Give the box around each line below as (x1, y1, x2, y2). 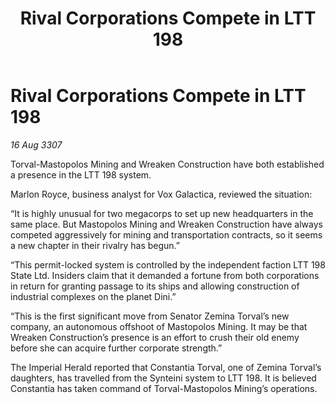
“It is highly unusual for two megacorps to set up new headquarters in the (10, 207, 314, 219)
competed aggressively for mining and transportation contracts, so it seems (10, 228, 323, 241)
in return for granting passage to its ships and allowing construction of (10, 280, 300, 292)
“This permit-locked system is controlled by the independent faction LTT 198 (10, 258, 326, 271)
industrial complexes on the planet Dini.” (10, 290, 177, 302)
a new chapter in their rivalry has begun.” (10, 239, 181, 251)
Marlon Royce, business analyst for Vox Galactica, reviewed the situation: (10, 188, 313, 200)
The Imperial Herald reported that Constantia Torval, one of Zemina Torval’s (10, 361, 322, 373)
